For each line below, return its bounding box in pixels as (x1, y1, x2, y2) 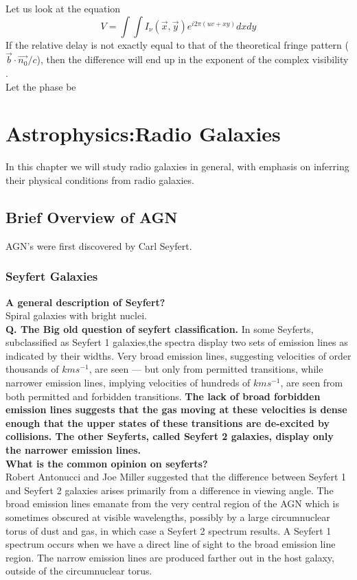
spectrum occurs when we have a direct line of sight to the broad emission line (5, 537, 336, 551)
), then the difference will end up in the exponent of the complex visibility (36, 52, 349, 67)
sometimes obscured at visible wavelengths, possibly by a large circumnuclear (5, 510, 330, 524)
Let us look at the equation (5, 1, 121, 15)
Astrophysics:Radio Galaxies (5, 119, 281, 148)
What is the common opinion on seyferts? (5, 456, 208, 470)
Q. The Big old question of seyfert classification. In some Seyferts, (5, 321, 314, 336)
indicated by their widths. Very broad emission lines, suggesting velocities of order (5, 348, 352, 362)
